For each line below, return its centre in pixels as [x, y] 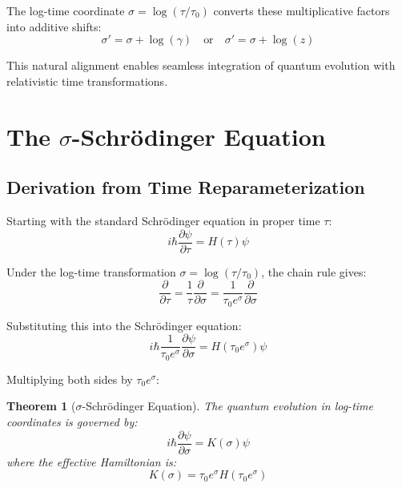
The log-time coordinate [66, 10]
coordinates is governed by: [72, 422]
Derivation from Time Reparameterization [186, 187]
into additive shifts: [54, 26]
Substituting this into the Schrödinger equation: [124, 325]
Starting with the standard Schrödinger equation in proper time [163, 220]
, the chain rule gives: [314, 271]
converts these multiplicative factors [301, 10]
